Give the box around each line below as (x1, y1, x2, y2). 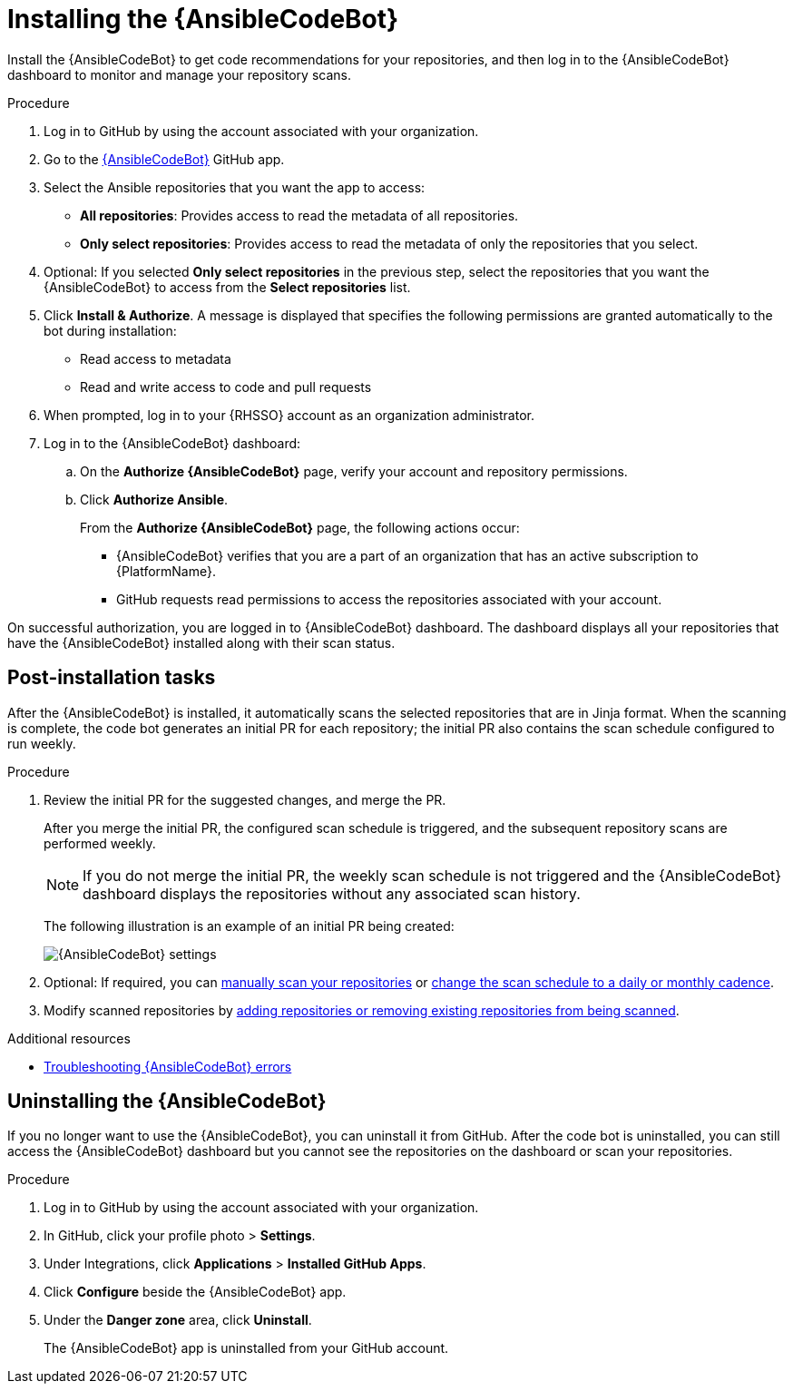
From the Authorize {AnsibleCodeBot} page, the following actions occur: (80, 519, 520, 535)
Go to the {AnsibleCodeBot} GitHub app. (44, 151, 285, 167)
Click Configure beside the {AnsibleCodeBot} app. (44, 1284, 347, 1300)
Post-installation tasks (7, 666, 216, 690)
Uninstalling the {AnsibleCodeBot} (7, 1090, 327, 1113)
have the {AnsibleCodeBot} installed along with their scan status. (7, 634, 396, 651)
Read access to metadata (80, 350, 231, 367)
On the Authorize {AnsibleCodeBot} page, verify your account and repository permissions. (80, 463, 628, 479)
